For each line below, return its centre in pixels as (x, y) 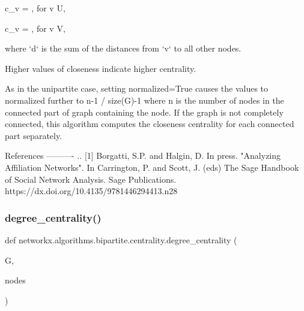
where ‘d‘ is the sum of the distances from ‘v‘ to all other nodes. (123, 48)
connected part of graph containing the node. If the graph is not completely (144, 112)
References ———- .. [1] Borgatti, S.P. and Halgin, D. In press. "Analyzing (143, 155)
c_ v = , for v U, (35, 8)
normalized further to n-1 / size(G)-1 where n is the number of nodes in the (144, 100)
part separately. (34, 135)
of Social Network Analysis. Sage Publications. (91, 179)
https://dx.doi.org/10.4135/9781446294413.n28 (91, 191)
